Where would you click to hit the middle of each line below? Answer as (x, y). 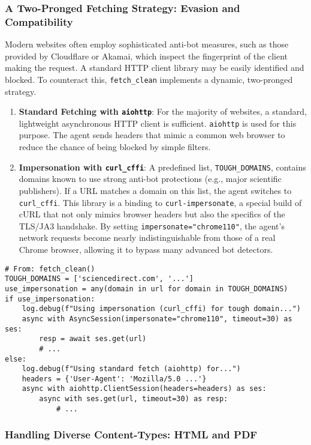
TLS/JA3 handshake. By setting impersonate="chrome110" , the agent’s (152, 226)
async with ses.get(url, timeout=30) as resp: (134, 399)
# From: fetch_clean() (50, 269)
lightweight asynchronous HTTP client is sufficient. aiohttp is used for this (158, 123)
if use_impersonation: (50, 299)
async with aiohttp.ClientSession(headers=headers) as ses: (144, 389)
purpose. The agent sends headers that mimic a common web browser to (152, 135)
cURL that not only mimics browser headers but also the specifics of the (152, 214)
